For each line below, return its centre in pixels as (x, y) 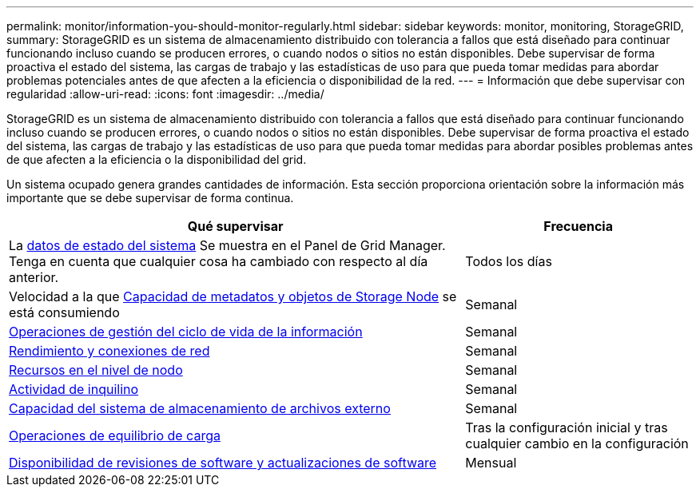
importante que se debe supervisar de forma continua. (150, 198)
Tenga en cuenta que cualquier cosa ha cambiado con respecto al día (219, 261)
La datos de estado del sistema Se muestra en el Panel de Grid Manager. (227, 245)
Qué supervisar (235, 226)
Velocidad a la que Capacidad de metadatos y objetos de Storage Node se (233, 296)
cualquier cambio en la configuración (577, 443)
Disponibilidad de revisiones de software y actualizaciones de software (223, 463)
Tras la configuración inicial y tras (567, 427)
